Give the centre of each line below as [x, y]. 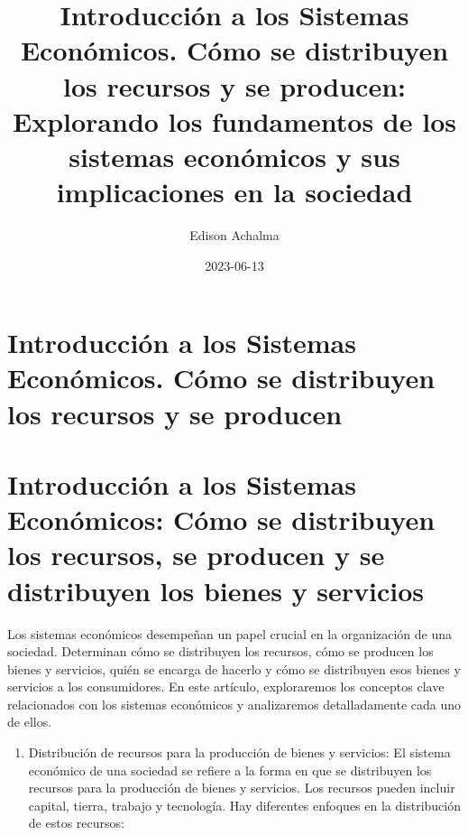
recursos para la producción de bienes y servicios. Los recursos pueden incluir [242, 788]
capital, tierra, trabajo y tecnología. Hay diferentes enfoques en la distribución [244, 805]
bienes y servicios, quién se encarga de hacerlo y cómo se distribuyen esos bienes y [234, 668]
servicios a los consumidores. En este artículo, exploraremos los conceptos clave [226, 687]
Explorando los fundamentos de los [234, 121]
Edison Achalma [234, 235]
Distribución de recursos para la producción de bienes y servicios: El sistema [239, 752]
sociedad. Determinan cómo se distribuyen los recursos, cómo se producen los [220, 651]
